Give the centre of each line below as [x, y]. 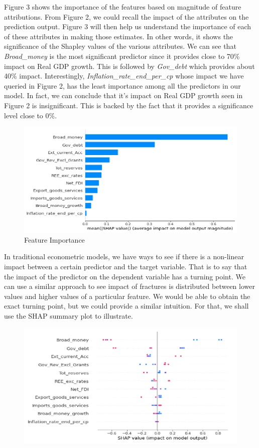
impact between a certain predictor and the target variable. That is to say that [126, 266]
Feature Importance [54, 239]
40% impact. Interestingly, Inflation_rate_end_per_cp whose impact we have [124, 76]
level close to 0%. [31, 115]
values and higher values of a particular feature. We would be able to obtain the [127, 296]
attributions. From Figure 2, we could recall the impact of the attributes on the [126, 16]
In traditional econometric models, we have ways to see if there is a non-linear [124, 256]
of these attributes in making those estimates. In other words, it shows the [119, 36]
